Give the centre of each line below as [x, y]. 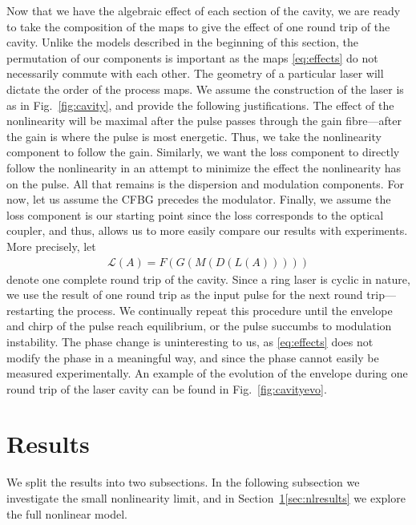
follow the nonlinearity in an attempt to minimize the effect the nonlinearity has [204, 167]
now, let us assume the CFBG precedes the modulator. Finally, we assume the [199, 199]
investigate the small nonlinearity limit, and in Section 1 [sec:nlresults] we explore [206, 498]
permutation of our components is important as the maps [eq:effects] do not [192, 57]
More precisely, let [51, 246]
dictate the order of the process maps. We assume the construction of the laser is [205, 89]
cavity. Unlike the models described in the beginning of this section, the [183, 42]
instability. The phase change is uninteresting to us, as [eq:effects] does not [190, 341]
